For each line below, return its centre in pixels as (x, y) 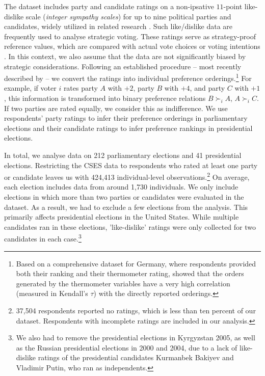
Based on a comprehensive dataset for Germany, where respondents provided (136, 263)
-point (233, 6)
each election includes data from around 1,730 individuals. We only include (121, 187)
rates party (81, 88)
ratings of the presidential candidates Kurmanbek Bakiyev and (136, 357)
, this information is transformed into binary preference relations (105, 98)
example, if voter (30, 88)
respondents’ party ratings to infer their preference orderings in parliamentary (126, 118)
